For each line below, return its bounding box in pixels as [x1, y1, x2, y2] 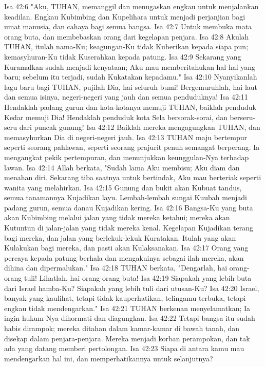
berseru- [230, 111, 256, 122]
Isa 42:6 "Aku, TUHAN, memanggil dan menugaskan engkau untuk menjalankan [4, 1, 259, 11]
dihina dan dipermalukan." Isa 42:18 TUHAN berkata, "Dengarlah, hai [4, 262, 228, 273]
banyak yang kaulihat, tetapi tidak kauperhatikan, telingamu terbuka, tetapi [4, 293, 246, 303]
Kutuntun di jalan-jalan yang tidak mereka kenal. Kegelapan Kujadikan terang [4, 222, 254, 233]
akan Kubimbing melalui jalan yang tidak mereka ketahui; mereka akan [4, 212, 230, 223]
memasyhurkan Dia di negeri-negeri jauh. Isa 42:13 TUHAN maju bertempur [4, 131, 248, 142]
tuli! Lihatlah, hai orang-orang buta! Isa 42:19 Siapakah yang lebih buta [24, 273, 252, 283]
